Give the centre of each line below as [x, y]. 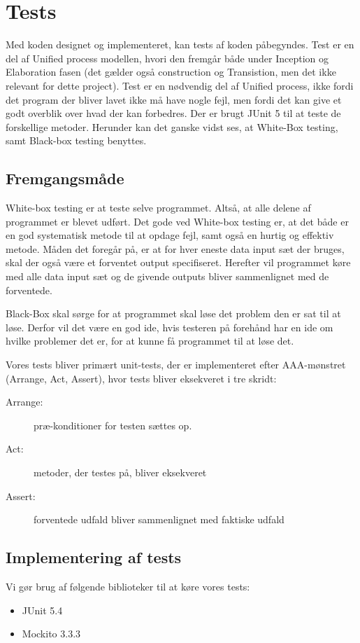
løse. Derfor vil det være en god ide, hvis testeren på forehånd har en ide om [170, 327]
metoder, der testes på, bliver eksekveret [120, 472]
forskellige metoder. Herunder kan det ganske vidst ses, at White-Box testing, [172, 126]
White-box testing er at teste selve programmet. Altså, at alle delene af [158, 208]
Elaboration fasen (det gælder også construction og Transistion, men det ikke [171, 72]
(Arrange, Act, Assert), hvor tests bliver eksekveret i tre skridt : [141, 378]
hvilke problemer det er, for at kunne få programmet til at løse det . [150, 341]
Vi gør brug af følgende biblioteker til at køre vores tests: [128, 586]
